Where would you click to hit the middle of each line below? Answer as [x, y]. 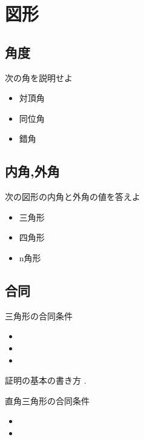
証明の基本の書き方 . [46, 380]
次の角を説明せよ [39, 77]
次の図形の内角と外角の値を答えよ [73, 197]
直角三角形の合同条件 [47, 400]
